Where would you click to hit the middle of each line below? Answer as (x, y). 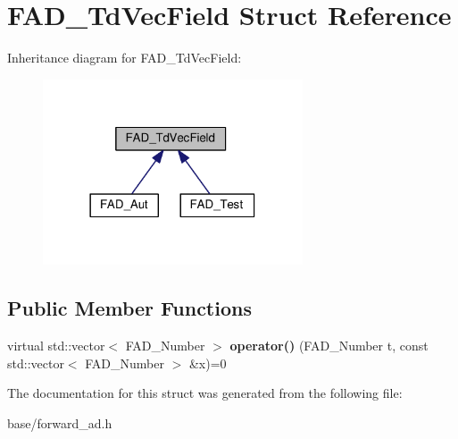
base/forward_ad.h (60, 422)
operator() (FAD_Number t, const (329, 346)
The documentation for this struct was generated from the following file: (205, 393)
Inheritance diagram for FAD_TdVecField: (125, 58)
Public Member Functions (129, 308)
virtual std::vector (56, 346)
